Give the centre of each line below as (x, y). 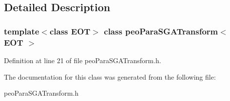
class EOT (70, 31)
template (22, 31)
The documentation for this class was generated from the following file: (110, 76)
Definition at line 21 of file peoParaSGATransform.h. (83, 60)
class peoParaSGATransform (161, 31)
